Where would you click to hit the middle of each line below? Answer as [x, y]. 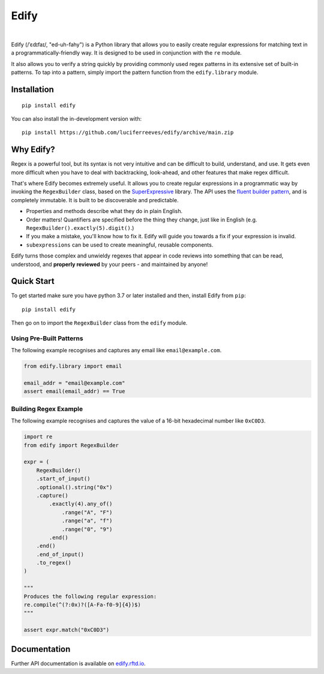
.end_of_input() [60, 554]
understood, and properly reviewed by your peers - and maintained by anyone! [109, 264]
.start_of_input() [63, 479]
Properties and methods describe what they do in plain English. [104, 211]
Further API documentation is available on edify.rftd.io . [79, 663]
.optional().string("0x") [74, 487]
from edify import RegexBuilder [71, 445]
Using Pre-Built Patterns [47, 338]
